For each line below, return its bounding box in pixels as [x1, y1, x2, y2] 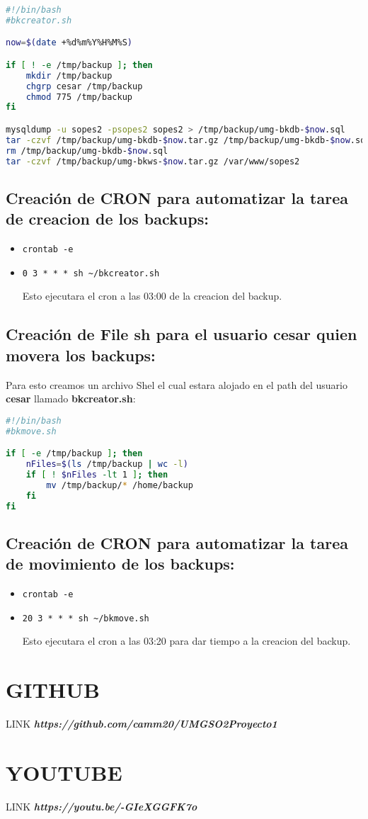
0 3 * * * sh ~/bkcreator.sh [22, 268, 160, 278]
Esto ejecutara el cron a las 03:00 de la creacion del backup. [22, 288, 282, 303]
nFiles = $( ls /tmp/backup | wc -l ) [25, 459, 188, 470]
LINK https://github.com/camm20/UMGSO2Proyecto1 [6, 716, 277, 731]
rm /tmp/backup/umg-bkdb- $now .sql [6, 145, 168, 156]
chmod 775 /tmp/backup [25, 91, 132, 102]
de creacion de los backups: [6, 208, 209, 230]
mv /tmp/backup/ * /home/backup [46, 480, 193, 490]
